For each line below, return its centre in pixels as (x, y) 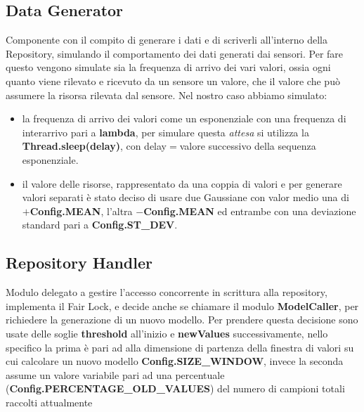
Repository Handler (79, 263)
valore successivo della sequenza (248, 146)
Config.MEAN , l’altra (81, 211)
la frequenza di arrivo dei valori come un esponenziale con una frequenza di (184, 118)
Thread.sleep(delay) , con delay (95, 146)
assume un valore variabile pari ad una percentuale (115, 374)
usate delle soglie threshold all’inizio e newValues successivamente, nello (167, 333)
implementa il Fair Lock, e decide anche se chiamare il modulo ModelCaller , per (182, 305)
